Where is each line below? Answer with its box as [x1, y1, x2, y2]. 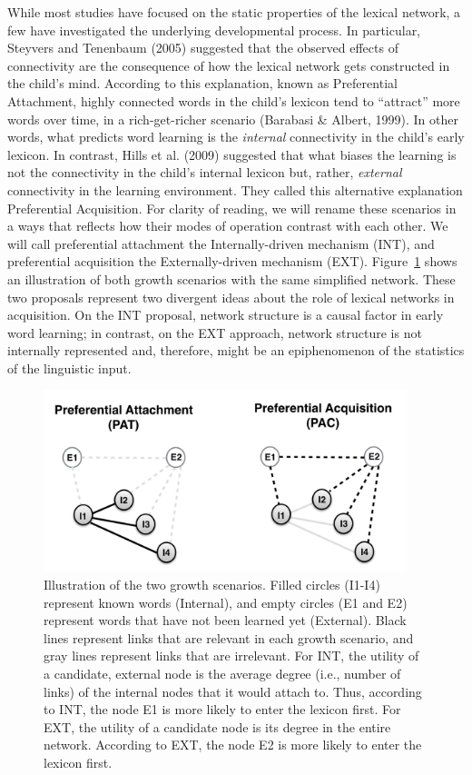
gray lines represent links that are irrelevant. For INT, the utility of [44, 646, 419, 665]
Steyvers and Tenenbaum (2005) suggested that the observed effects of [7, 38, 398, 57]
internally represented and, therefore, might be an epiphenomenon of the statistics [7, 341, 465, 360]
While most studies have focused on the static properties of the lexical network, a [7, 3, 461, 21]
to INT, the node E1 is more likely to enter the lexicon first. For [44, 700, 401, 719]
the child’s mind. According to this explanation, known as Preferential [7, 74, 398, 93]
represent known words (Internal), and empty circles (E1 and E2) [44, 592, 408, 611]
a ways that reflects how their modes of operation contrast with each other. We [7, 216, 448, 235]
